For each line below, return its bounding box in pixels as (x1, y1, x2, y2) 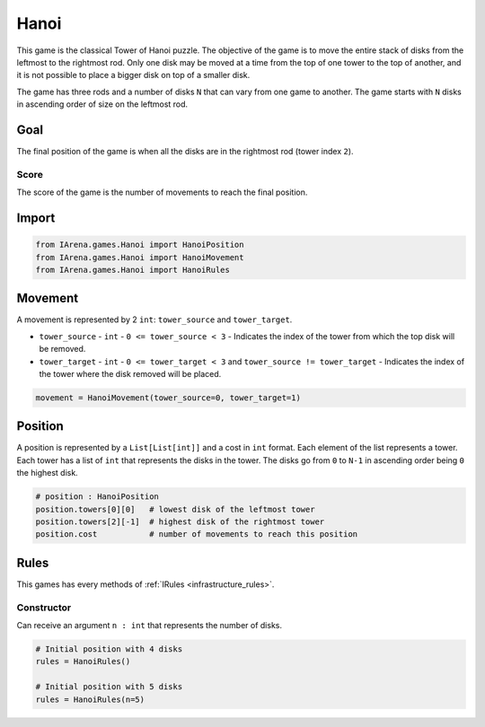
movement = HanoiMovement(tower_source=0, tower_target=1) (35, 392, 301, 403)
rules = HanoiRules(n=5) (35, 694, 145, 705)
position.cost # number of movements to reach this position (35, 530, 358, 539)
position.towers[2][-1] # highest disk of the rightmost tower (35, 517, 325, 527)
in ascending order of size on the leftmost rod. (16, 99, 189, 109)
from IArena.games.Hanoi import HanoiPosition (35, 240, 244, 250)
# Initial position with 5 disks (35, 682, 183, 692)
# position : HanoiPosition (35, 492, 159, 502)
